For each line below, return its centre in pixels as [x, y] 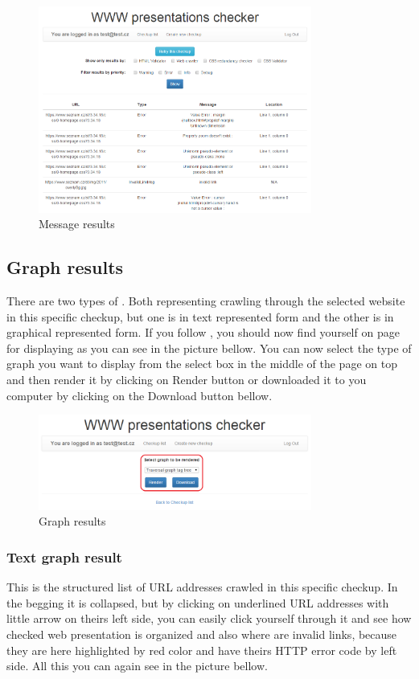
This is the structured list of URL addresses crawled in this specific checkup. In [202, 587]
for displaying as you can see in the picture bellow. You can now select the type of [209, 348]
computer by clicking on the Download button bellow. [140, 395]
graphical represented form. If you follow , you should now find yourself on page [203, 332]
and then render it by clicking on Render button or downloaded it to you [187, 380]
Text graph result [64, 556]
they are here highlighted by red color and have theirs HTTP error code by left [202, 650]
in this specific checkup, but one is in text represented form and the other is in [200, 316]
